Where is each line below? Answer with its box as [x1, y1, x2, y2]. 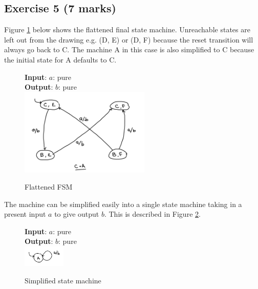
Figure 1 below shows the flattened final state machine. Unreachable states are [4, 24, 250, 35]
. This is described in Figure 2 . [104, 209, 201, 219]
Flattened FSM [25, 181, 73, 192]
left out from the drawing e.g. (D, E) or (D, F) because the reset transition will [4, 34, 253, 45]
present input [4, 209, 46, 219]
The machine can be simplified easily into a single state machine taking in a [4, 198, 242, 209]
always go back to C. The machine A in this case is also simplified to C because [4, 44, 254, 55]
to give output [54, 209, 99, 219]
